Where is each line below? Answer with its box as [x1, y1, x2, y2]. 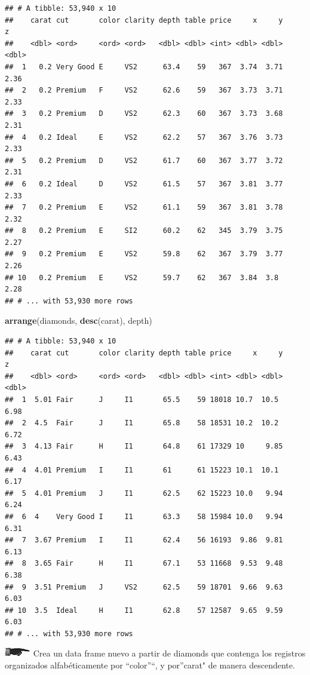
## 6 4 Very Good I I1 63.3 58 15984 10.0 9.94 [5, 512, 283, 521]
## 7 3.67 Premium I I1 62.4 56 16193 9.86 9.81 [5, 536, 283, 545]
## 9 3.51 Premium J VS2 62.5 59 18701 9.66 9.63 [5, 582, 283, 591]
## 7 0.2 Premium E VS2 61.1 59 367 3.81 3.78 [5, 203, 283, 212]
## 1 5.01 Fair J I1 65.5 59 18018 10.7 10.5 [5, 395, 279, 404]
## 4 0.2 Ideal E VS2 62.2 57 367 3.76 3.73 [5, 133, 283, 142]
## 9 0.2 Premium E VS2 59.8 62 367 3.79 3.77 [5, 250, 283, 259]
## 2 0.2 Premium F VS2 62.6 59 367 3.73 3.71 [5, 86, 283, 95]
